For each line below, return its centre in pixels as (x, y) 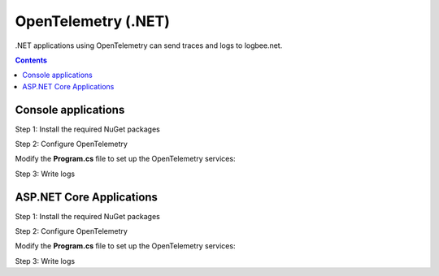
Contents (31, 60)
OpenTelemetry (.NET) (93, 21)
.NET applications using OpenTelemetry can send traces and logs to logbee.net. (149, 45)
